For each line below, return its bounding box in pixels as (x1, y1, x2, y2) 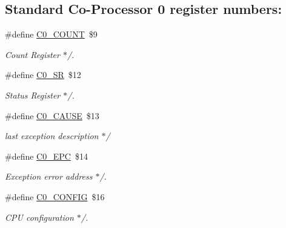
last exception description (5, 129, 99, 142)
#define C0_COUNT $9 (5, 28, 98, 41)
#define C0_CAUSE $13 (5, 109, 99, 122)
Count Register (5, 48, 60, 60)
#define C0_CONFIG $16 (5, 190, 105, 203)
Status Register (5, 88, 61, 101)
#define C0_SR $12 (5, 68, 81, 81)
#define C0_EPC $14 (5, 149, 88, 162)
